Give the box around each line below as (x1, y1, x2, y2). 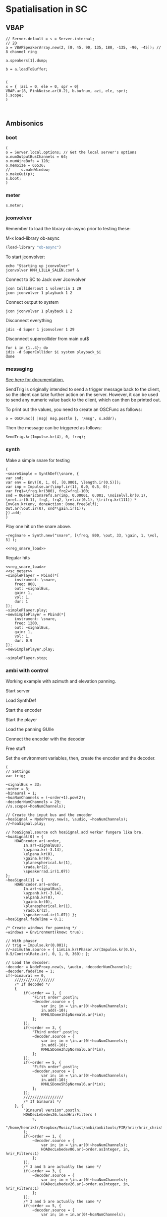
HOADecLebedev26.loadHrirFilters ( (23, 1112, 97, 1117)
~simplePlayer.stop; (5, 655, 49, 661)
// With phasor (5, 939, 37, 944)
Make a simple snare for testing (5, 457, 70, 463)
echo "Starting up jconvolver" (5, 264, 70, 269)
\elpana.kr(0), (23, 852, 55, 857)
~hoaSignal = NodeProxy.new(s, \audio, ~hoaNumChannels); (5, 817, 128, 822)
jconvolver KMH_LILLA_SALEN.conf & (5, 268, 79, 273)
